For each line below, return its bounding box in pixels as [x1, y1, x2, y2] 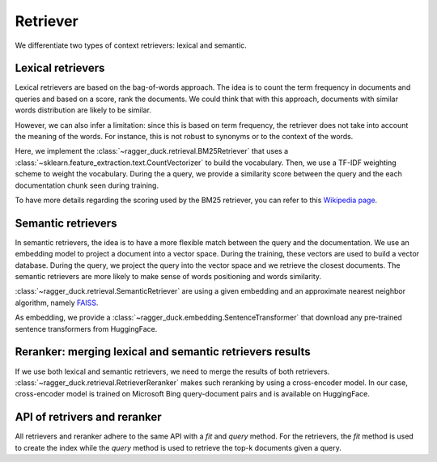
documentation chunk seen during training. [15, 180, 159, 190]
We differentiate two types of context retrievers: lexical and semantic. [15, 40, 247, 50]
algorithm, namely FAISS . [15, 298, 99, 307]
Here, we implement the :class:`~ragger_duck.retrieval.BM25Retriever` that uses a [15, 146, 289, 156]
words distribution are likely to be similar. [15, 105, 151, 115]
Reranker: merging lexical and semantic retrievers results [15, 345, 311, 359]
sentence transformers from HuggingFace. [15, 324, 158, 333]
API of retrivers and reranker [15, 410, 162, 424]
